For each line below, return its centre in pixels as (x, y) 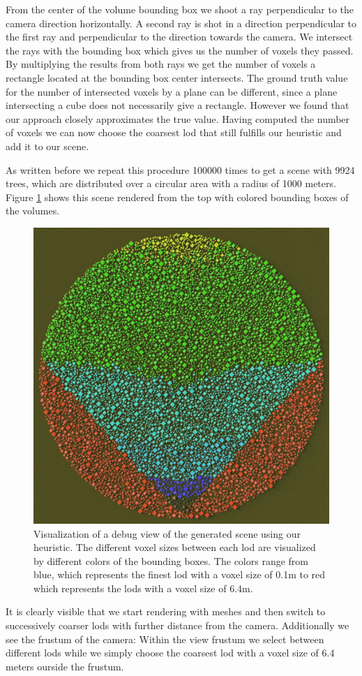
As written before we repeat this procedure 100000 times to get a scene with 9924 (180, 169)
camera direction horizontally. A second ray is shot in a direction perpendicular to (181, 23)
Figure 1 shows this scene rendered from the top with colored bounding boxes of (177, 197)
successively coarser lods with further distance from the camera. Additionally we (178, 625)
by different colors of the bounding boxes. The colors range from (171, 560)
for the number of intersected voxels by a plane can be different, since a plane (172, 91)
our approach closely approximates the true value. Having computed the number (178, 118)
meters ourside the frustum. (65, 666)
